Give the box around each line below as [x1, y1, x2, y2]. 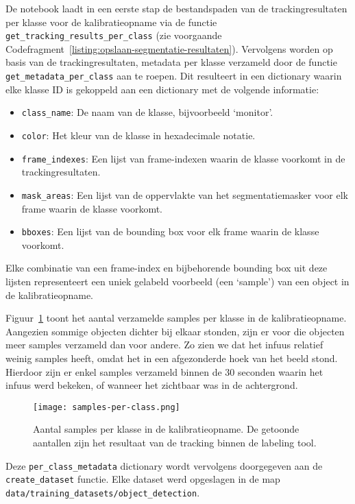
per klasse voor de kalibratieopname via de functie [5, 14, 217, 29]
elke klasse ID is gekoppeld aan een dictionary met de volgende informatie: [5, 82, 319, 96]
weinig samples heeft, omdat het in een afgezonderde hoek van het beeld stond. [5, 350, 338, 365]
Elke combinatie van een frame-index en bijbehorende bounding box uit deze [5, 261, 328, 275]
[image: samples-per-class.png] [33, 402, 180, 412]
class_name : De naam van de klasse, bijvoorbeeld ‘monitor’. [21, 105, 273, 119]
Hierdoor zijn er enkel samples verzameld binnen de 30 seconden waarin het [5, 364, 323, 379]
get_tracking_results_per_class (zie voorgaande [5, 28, 222, 43]
